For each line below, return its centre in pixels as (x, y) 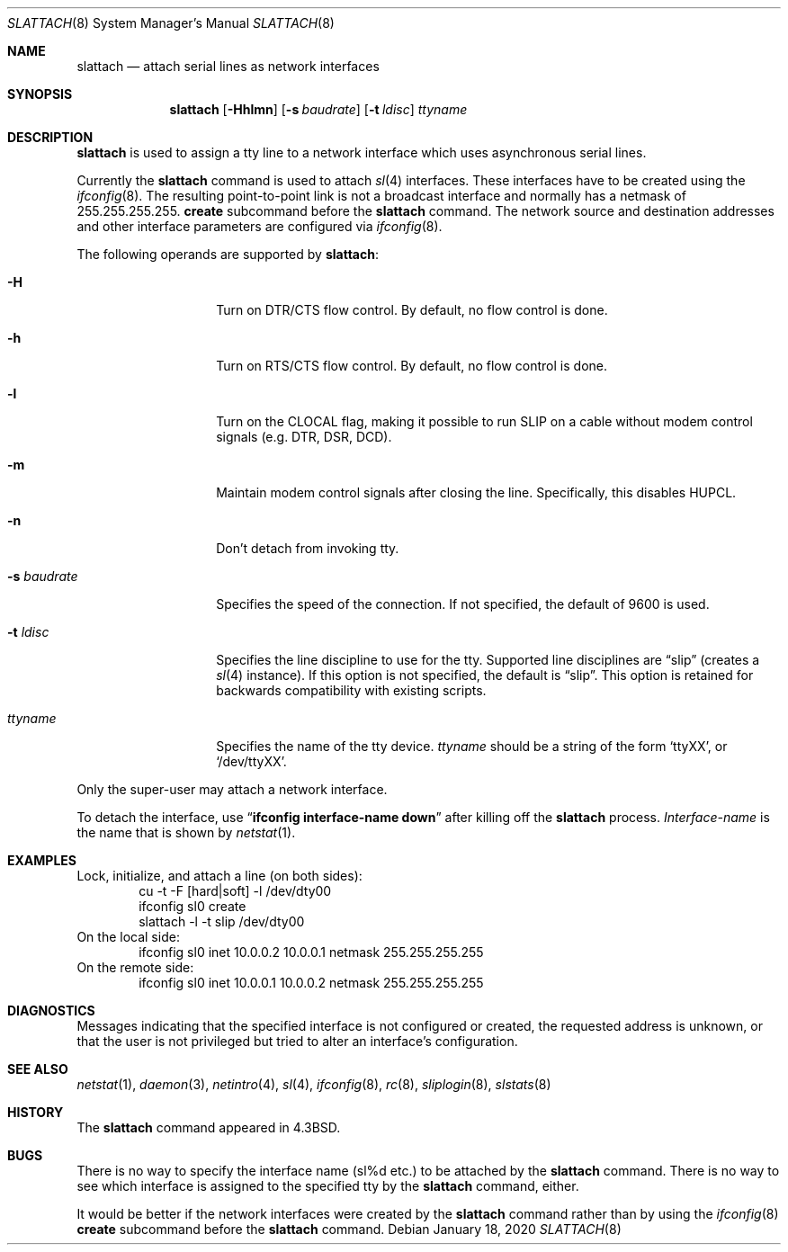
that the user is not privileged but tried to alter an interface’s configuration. (297, 1041)
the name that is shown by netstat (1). (186, 832)
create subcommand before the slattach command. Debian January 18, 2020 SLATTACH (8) (349, 1229)
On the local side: (128, 937)
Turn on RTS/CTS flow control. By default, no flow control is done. (412, 366)
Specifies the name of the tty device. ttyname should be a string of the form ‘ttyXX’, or (472, 746)
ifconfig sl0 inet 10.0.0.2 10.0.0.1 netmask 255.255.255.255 (311, 952)
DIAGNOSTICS (51, 1011)
